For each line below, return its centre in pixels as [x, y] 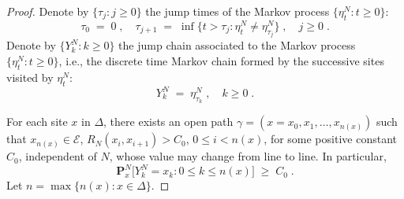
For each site [37, 122]
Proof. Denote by [48, 11]
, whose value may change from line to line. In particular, [248, 156]
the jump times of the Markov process [238, 11]
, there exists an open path [168, 122]
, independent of [58, 156]
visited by [30, 77]
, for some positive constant [330, 139]
